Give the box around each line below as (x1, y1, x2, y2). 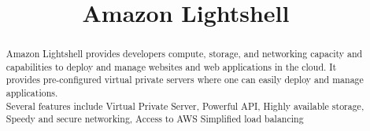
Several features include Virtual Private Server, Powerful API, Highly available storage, (6, 99, 364, 112)
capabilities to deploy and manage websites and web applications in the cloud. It (6, 60, 337, 73)
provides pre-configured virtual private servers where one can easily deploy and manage (6, 73, 364, 86)
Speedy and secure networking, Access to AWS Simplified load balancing (6, 112, 304, 126)
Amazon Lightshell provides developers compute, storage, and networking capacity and (6, 47, 363, 60)
